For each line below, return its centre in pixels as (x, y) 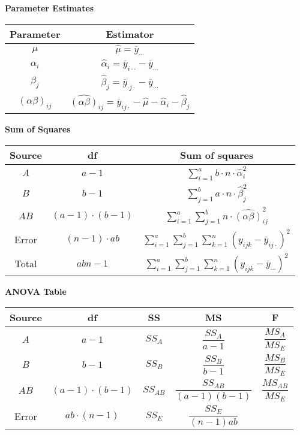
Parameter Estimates (49, 8)
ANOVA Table (36, 291)
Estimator (130, 34)
